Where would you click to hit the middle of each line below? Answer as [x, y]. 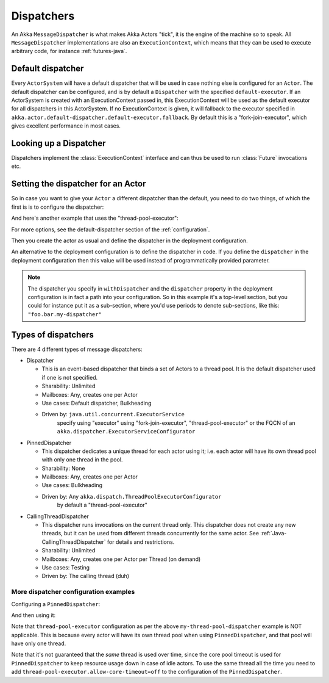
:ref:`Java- [273, 533]
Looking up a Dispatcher [58, 143]
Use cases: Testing [66, 567]
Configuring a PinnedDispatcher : [56, 604]
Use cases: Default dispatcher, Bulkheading [97, 403]
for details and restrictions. [141, 542]
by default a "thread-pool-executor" [102, 505]
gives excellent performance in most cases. [66, 126]
